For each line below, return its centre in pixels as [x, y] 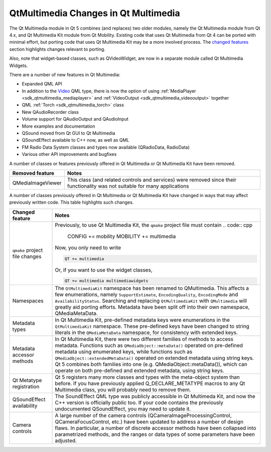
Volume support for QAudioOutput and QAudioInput [75, 119]
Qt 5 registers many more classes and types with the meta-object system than [148, 377]
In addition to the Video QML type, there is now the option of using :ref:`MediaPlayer [109, 91]
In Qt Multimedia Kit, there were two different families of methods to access [144, 339]
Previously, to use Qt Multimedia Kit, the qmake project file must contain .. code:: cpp [154, 225]
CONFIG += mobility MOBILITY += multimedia [122, 236]
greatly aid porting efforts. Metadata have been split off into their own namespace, [152, 307]
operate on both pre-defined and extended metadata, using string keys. [140, 371]
